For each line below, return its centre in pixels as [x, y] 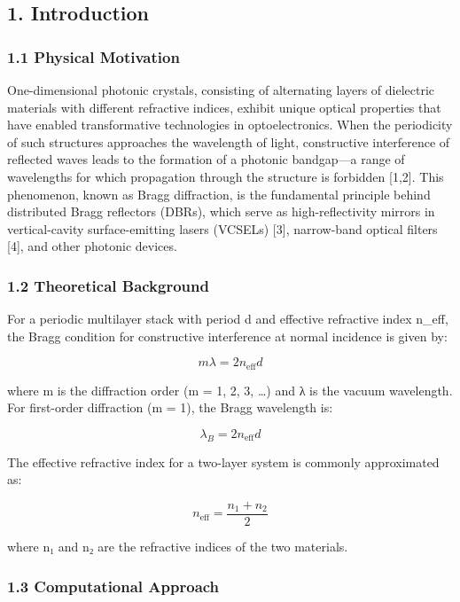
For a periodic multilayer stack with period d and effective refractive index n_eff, [228, 319]
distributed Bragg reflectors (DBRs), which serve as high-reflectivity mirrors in [221, 211]
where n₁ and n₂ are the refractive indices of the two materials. [178, 547]
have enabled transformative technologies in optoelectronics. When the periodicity [230, 125]
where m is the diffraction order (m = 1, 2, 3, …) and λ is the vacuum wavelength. [230, 390]
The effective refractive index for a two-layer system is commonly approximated [223, 461]
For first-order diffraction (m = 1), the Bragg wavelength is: [170, 407]
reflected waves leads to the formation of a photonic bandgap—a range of [206, 159]
